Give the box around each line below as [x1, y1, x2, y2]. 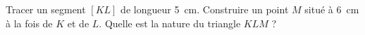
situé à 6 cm [304, 2, 359, 16]
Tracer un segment [6, 2, 86, 16]
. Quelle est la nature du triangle [99, 15, 241, 30]
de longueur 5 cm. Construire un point [120, 2, 289, 16]
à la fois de [6, 15, 53, 30]
